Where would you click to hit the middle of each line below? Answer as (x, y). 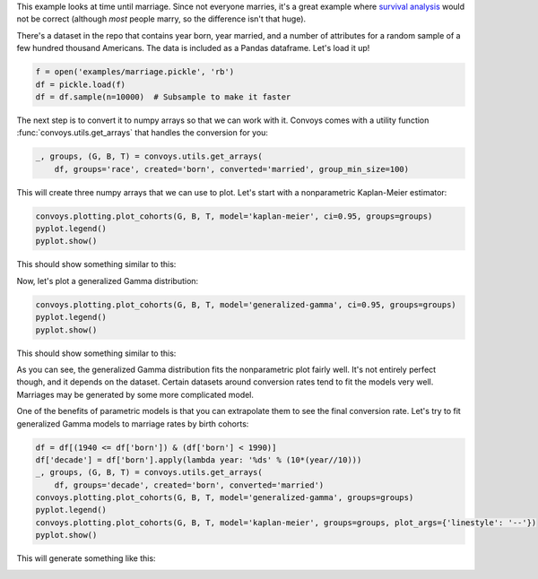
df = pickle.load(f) (80, 84)
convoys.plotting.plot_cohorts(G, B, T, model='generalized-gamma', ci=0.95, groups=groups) (246, 304)
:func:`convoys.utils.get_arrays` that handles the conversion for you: (143, 133)
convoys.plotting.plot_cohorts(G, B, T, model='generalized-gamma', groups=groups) (225, 498)
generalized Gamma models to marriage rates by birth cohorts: (133, 423)
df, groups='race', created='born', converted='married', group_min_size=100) (232, 169)
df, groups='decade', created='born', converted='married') (189, 485)
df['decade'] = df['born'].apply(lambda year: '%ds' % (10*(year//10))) (199, 460)
